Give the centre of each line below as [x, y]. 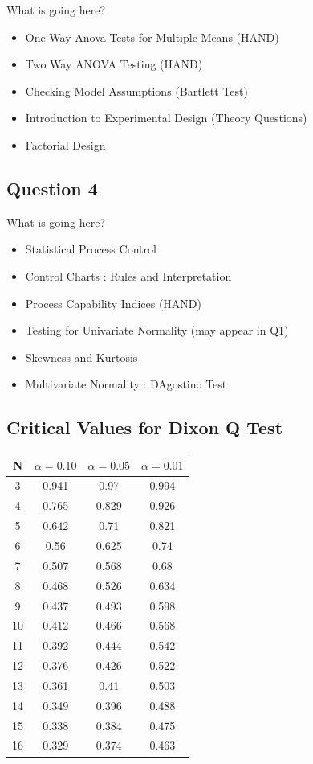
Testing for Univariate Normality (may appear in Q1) [157, 330]
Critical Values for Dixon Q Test [145, 427]
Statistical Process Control [91, 249]
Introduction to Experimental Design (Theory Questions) [166, 118]
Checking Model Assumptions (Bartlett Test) [136, 90]
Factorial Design [65, 144]
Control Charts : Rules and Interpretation [128, 275]
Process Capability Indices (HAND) [114, 303]
